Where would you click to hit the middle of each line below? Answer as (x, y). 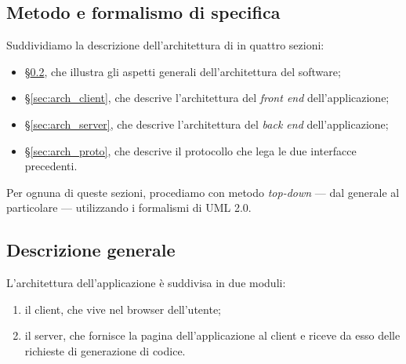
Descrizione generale (91, 250)
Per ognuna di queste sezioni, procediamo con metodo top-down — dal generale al (203, 192)
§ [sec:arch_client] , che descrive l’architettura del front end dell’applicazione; (207, 98)
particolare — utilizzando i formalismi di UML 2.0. (129, 207)
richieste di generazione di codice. (105, 350)
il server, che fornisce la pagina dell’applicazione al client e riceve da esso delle (212, 335)
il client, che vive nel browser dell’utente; (123, 309)
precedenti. (51, 166)
